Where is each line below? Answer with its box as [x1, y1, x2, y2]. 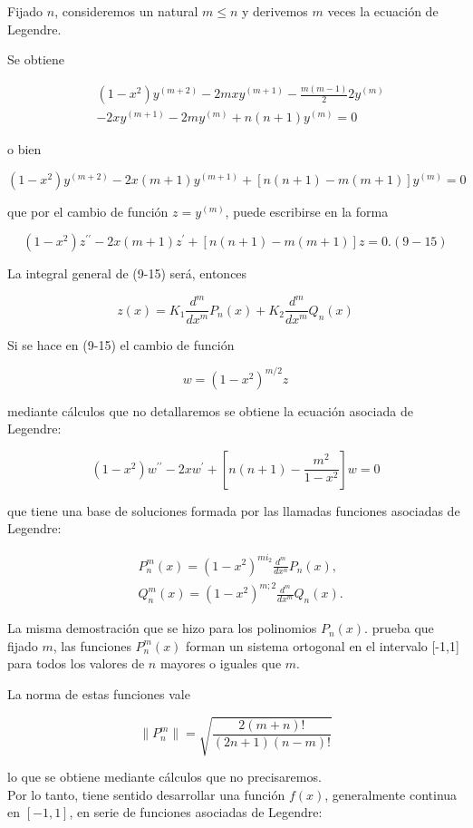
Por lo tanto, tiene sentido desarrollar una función [7, 784, 285, 804]
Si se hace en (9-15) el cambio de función [7, 335, 235, 354]
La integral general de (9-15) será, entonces [7, 264, 247, 283]
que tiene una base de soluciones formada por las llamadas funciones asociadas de [7, 501, 460, 520]
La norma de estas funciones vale [7, 684, 190, 703]
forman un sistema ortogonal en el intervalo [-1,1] [186, 636, 459, 655]
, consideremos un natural [54, 2, 198, 20]
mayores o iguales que [159, 654, 282, 673]
